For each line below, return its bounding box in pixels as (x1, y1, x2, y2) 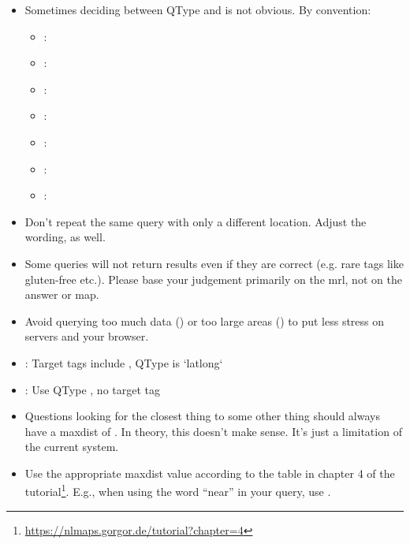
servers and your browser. (24, 328, 149, 345)
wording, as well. (24, 229, 106, 245)
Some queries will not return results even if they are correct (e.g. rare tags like (24, 255, 404, 271)
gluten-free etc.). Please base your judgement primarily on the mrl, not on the (24, 270, 402, 287)
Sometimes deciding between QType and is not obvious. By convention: (24, 2, 371, 17)
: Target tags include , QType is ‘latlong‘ (24, 354, 223, 371)
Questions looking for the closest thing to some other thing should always (24, 408, 380, 424)
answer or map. (24, 286, 99, 303)
